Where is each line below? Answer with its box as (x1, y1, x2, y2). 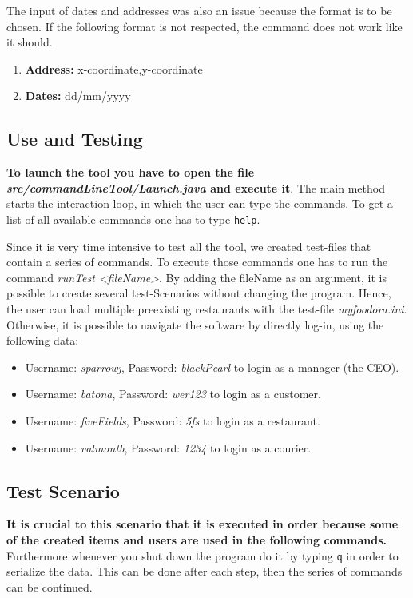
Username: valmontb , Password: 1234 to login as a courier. (25, 439, 312, 456)
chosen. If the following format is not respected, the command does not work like (6, 18, 403, 34)
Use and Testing (6, 126, 143, 151)
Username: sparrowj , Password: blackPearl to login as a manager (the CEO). (25, 358, 399, 375)
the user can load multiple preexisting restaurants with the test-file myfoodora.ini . (6, 300, 407, 317)
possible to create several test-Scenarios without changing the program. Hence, (6, 285, 391, 301)
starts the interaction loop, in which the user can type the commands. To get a (6, 195, 393, 212)
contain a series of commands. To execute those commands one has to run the (6, 253, 388, 270)
